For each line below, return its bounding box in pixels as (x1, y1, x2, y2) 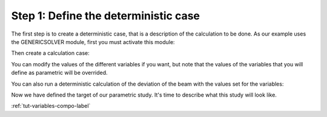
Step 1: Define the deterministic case (11, 9, 200, 22)
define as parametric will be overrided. (11, 69, 108, 77)
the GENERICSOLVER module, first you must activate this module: (11, 38, 175, 45)
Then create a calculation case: (11, 49, 90, 57)
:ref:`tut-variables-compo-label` (11, 103, 91, 110)
